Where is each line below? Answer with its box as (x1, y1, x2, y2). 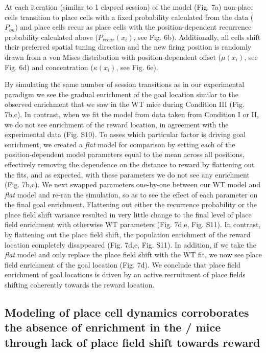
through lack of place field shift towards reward (5, 334, 260, 350)
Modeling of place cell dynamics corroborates (5, 304, 249, 320)
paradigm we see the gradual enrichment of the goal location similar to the (5, 89, 239, 99)
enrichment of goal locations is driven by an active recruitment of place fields (5, 269, 246, 280)
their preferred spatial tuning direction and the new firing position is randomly (5, 41, 252, 52)
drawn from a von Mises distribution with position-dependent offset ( (5, 51, 222, 62)
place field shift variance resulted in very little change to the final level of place (5, 209, 252, 219)
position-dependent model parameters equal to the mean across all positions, (5, 149, 245, 160)
